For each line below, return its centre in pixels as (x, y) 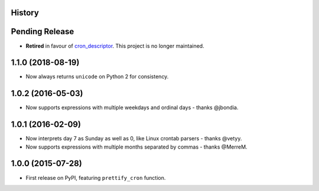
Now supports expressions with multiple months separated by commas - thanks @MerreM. (136, 147)
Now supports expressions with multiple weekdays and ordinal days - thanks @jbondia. (132, 108)
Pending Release (43, 32)
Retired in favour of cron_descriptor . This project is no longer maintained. (115, 46)
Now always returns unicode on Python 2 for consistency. (97, 77)
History (25, 13)
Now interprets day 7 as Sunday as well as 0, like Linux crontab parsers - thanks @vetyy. (134, 139)
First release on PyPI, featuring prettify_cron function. (96, 177)
